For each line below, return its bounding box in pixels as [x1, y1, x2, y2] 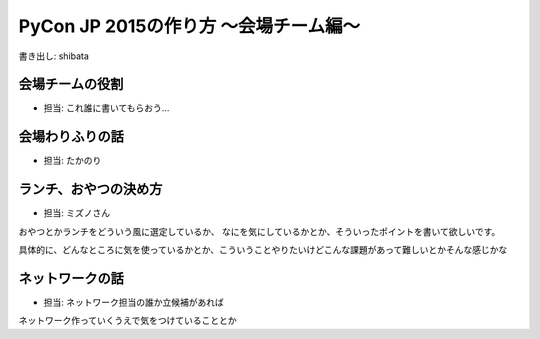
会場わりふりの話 [18, 128, 124, 145]
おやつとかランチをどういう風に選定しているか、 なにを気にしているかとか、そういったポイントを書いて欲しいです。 [18, 225, 501, 237]
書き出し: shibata [18, 50, 90, 62]
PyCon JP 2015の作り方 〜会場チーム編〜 [18, 15, 360, 37]
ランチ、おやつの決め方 [18, 181, 163, 198]
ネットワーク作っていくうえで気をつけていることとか [18, 315, 237, 327]
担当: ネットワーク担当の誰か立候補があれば [43, 296, 224, 308]
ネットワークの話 [18, 270, 124, 287]
